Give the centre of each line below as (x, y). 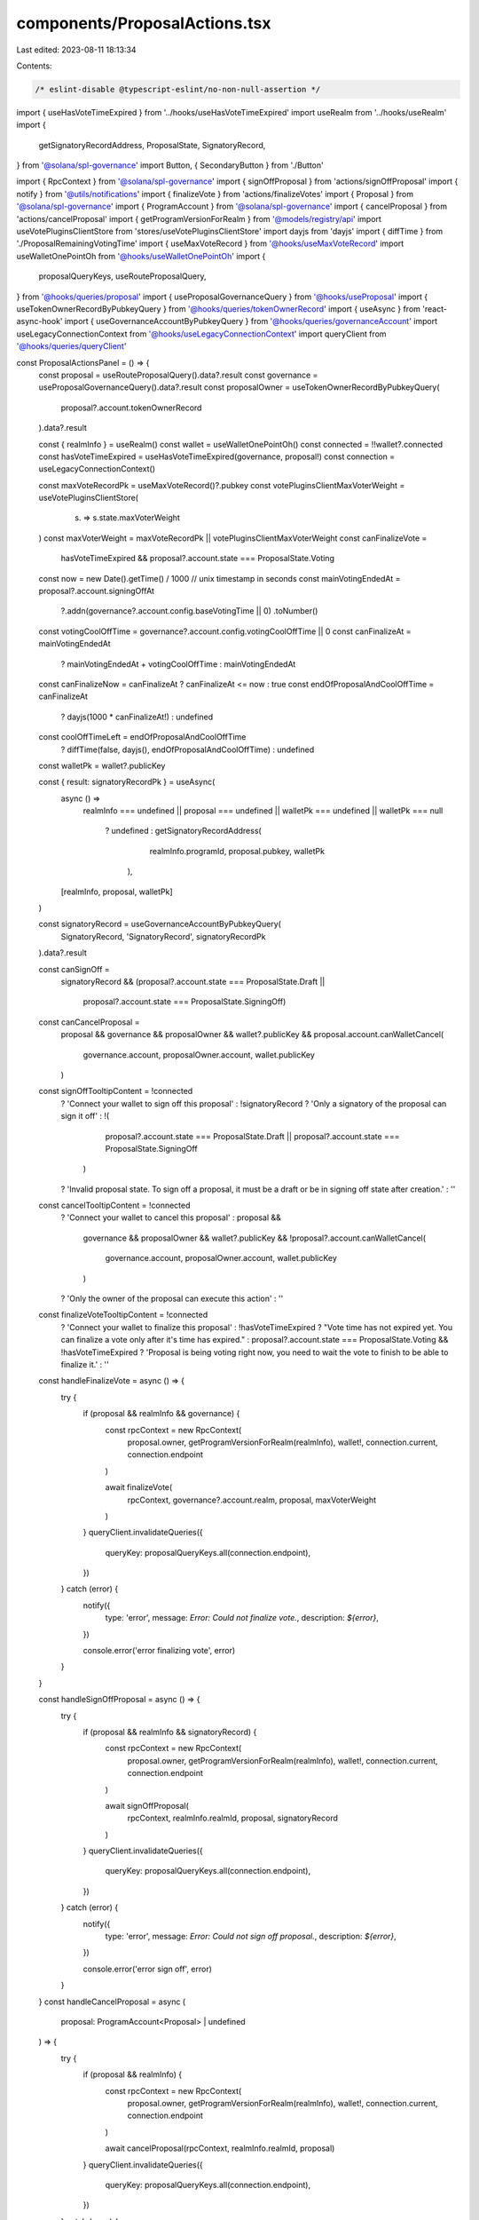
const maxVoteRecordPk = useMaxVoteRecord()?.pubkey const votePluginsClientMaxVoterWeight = (222, 485)
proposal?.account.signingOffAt (97, 591)
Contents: (34, 66)
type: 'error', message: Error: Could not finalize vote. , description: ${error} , (242, 1618)
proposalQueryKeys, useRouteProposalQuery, (122, 276)
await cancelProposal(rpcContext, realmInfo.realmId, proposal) (220, 2148)
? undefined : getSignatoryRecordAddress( (183, 831)
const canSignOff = (74, 969)
